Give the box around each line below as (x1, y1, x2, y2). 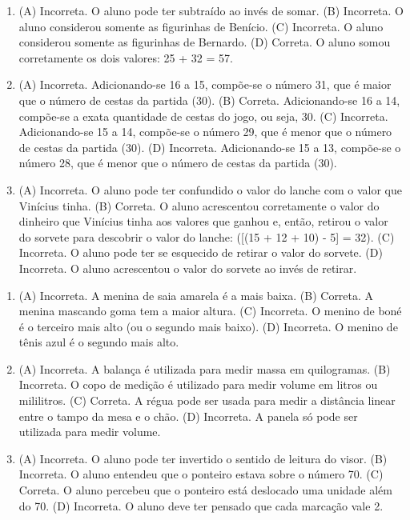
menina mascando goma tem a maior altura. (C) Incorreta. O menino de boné (18, 302, 402, 319)
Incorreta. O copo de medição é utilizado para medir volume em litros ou (18, 376, 378, 393)
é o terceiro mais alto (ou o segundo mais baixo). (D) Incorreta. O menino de (18, 318, 398, 334)
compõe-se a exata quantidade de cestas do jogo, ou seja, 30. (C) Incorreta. (18, 107, 388, 124)
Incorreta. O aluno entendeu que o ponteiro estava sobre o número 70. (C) (18, 466, 384, 482)
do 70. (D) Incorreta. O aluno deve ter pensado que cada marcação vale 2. (18, 497, 384, 514)
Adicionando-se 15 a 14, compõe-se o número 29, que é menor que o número (18, 123, 392, 140)
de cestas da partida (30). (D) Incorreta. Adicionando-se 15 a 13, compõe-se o (18, 138, 401, 155)
